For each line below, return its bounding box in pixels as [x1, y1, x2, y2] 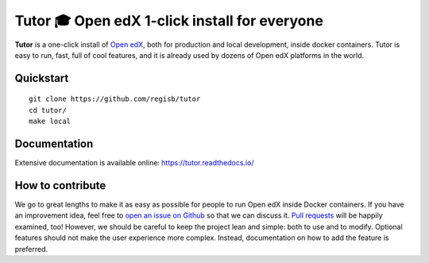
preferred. [14, 244, 48, 253]
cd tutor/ [29, 106, 67, 114]
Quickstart [14, 72, 69, 85]
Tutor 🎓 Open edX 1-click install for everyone [14, 12, 323, 29]
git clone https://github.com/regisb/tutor [29, 95, 201, 103]
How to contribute [14, 179, 106, 192]
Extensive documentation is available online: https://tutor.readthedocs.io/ [14, 158, 254, 168]
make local [29, 117, 71, 126]
